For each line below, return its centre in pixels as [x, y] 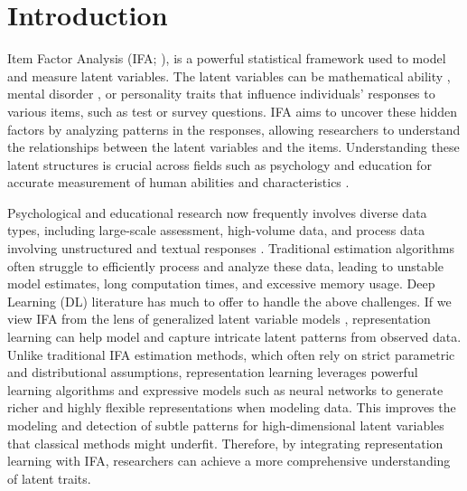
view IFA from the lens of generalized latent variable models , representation [219, 319]
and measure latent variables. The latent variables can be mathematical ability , [229, 76]
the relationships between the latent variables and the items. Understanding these [233, 147]
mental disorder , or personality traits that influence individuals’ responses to [221, 94]
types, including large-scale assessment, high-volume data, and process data [216, 230]
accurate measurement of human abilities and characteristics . [178, 182]
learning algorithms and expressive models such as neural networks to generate [225, 389]
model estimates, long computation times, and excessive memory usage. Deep [221, 283]
